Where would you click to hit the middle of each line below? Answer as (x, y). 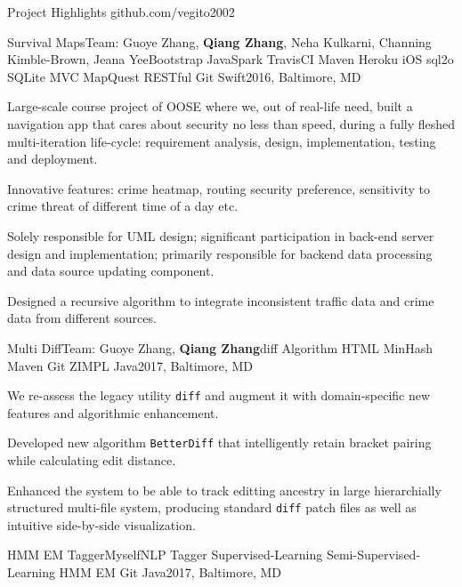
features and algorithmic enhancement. (113, 412)
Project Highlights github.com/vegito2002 (121, 12)
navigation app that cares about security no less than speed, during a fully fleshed (231, 123)
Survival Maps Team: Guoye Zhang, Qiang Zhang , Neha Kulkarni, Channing (219, 41)
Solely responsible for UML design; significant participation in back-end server (221, 235)
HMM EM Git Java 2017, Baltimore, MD (170, 572)
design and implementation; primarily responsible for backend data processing (220, 253)
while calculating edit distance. (92, 460)
